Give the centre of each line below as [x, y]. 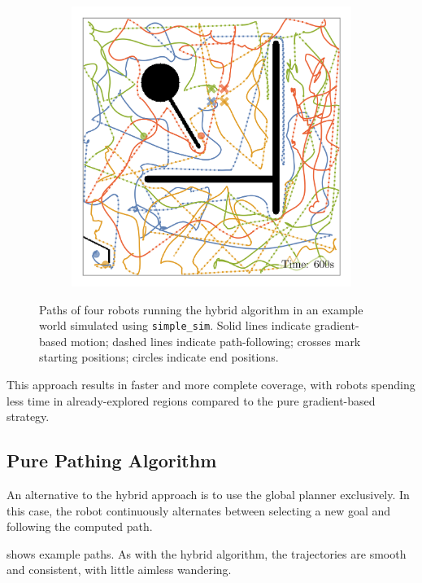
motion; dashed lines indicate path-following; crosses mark [215, 341]
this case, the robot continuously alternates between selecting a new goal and [199, 510]
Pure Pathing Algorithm [112, 460]
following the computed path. [80, 526]
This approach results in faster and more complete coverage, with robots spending [211, 385]
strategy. [28, 416]
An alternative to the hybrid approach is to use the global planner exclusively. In [208, 495]
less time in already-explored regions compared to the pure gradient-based [191, 400]
